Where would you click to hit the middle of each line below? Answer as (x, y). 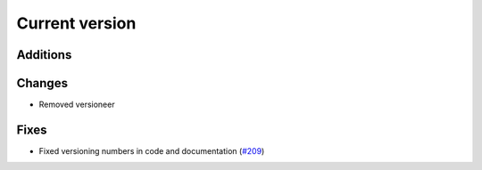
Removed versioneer (77, 105)
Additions (44, 55)
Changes (42, 83)
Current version (76, 23)
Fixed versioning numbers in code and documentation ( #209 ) (152, 150)
